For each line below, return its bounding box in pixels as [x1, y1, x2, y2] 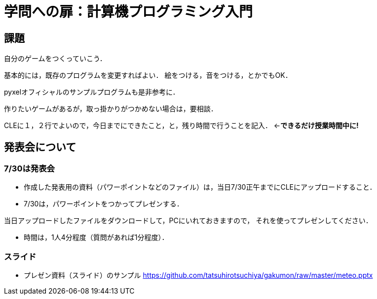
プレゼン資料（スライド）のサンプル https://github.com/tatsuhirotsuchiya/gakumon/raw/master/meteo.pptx [24, 271, 373, 280]
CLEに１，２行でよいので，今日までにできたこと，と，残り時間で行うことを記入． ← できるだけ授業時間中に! [4, 121, 359, 130]
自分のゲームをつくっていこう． [4, 54, 107, 63]
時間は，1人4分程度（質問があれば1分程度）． [24, 233, 169, 242]
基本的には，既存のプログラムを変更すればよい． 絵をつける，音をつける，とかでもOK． [4, 71, 292, 80]
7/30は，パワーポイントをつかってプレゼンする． [24, 199, 184, 208]
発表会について [4, 140, 76, 153]
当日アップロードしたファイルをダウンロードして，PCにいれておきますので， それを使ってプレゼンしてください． [4, 216, 373, 225]
